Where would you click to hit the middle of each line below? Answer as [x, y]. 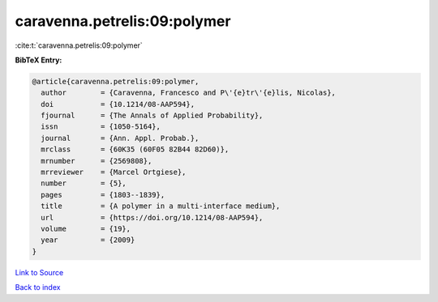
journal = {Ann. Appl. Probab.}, [120, 138]
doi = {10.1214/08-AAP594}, [118, 104]
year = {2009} [88, 240]
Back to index [38, 287]
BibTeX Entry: [39, 60]
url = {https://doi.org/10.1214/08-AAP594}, [152, 217]
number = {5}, [84, 183]
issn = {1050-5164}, [101, 127]
